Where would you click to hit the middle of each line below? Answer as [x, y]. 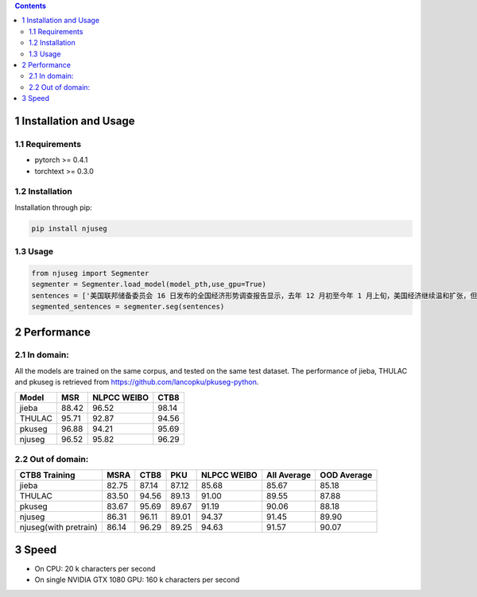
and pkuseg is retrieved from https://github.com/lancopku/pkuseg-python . [137, 382]
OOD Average [346, 475]
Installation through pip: [54, 207]
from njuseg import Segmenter [90, 273]
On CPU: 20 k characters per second [95, 568]
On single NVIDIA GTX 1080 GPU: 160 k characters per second [137, 580]
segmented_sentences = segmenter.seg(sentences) [128, 307]
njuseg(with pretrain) [59, 527]
